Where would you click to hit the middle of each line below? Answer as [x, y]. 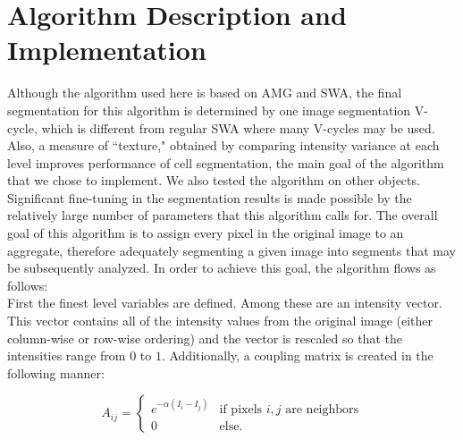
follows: [28, 285]
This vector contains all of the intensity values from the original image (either [220, 321]
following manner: [56, 372]
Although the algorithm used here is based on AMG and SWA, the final [205, 93]
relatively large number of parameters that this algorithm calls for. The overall [223, 215]
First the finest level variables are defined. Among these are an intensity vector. [225, 303]
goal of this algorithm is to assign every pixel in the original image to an [206, 233]
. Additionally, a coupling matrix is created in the [297, 355]
